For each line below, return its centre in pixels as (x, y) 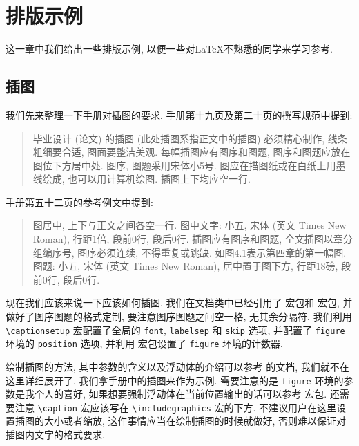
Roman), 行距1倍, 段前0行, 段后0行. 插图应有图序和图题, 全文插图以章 (188, 239)
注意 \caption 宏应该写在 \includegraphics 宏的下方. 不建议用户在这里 (176, 407)
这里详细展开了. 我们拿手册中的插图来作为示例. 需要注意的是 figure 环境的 (175, 380)
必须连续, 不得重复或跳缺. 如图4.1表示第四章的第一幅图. (222, 252)
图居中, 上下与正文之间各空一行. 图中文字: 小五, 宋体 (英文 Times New (190, 225)
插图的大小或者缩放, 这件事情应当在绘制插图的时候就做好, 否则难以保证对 (181, 421)
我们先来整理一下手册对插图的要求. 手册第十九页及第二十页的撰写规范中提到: (179, 114)
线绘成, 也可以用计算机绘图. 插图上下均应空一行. (142, 179)
